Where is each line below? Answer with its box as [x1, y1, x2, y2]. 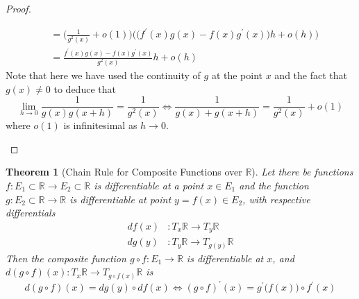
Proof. [6, 1, 31, 15]
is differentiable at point [69, 191, 172, 206]
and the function [239, 178, 309, 192]
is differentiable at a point [94, 178, 204, 192]
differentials [6, 205, 56, 220]
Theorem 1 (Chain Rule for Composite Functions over [6, 164, 242, 179]
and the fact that [274, 67, 347, 82]
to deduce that [53, 81, 116, 96]
